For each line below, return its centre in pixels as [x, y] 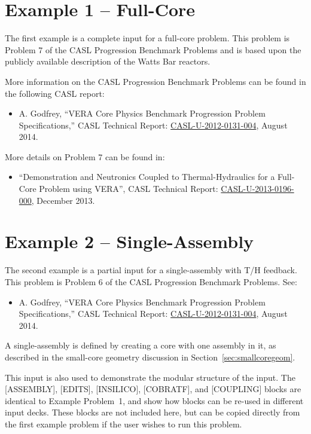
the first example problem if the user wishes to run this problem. [124, 424]
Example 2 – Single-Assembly [129, 241]
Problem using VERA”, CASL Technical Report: [129, 189]
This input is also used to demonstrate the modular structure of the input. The [150, 377]
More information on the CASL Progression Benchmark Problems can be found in [155, 81]
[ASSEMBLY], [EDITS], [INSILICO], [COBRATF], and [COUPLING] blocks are [153, 389]
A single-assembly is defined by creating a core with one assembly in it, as [141, 345]
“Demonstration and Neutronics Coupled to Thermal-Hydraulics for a [147, 177]
